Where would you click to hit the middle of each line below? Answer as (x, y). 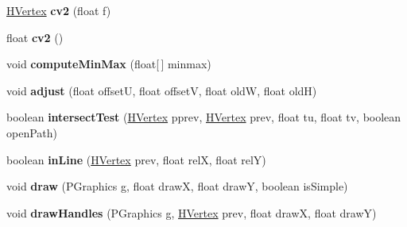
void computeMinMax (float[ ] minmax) (109, 64)
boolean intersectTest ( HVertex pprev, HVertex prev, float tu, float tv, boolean (204, 117)
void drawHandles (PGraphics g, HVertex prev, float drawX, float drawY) (192, 212)
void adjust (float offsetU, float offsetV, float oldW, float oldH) (162, 90)
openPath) (32, 132)
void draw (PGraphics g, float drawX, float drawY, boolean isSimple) (177, 186)
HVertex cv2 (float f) (59, 10)
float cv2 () (35, 37)
